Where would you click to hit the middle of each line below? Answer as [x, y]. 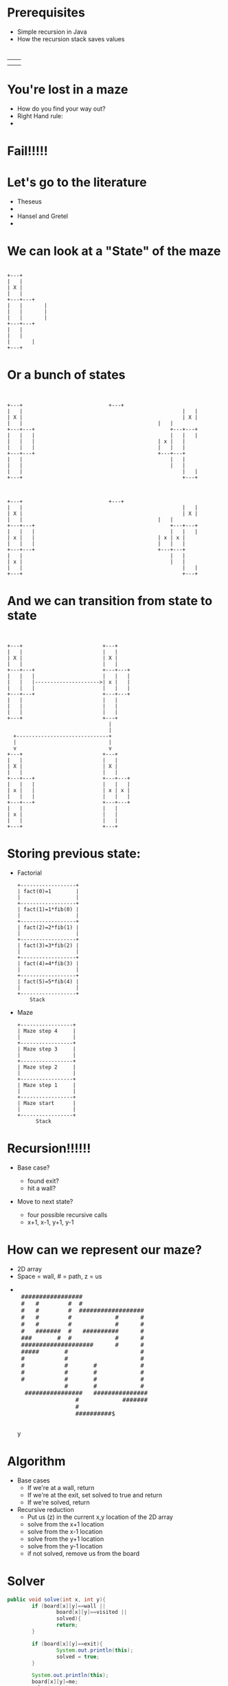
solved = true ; [78, 1656]
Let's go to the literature [77, 183]
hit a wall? [42, 1188]
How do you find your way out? [61, 109]
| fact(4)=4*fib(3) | [48, 963]
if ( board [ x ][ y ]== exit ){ [67, 1644]
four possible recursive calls [67, 1214]
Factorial [30, 873]
